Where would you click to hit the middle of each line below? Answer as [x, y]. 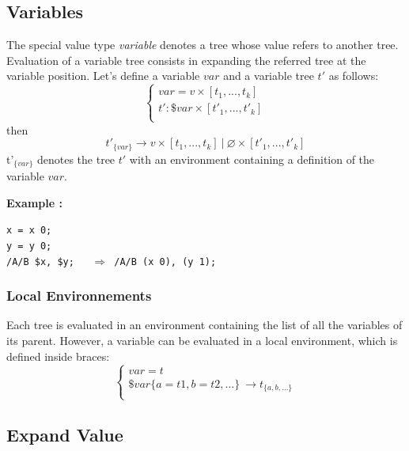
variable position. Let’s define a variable [103, 76]
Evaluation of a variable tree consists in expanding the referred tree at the [186, 60]
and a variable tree [269, 76]
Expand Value [65, 434]
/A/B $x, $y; [40, 262]
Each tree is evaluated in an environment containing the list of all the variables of [204, 325]
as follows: [354, 76]
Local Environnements [79, 296]
